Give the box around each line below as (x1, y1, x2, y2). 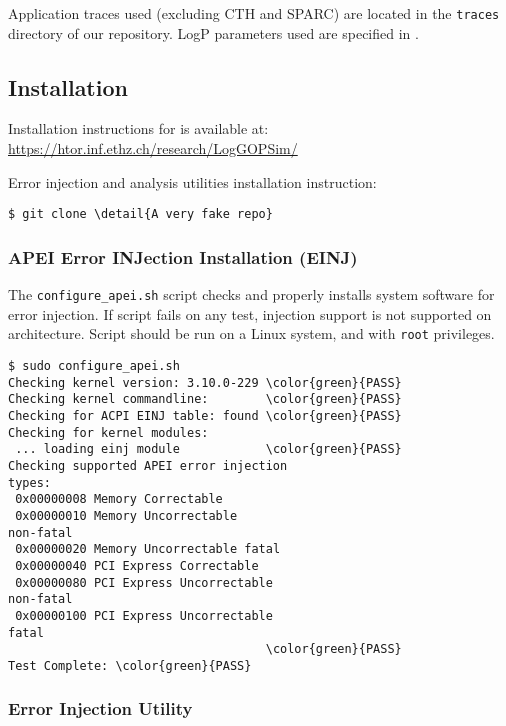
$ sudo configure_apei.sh (8, 359, 180, 374)
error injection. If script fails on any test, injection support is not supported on (8, 303, 492, 324)
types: (8, 475, 51, 490)
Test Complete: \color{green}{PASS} (8, 658, 252, 673)
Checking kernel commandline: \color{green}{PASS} (8, 392, 402, 407)
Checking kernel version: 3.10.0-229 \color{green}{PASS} (8, 375, 402, 390)
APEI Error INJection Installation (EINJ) (8, 244, 358, 269)
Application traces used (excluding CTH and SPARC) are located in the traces (8, 3, 500, 23)
